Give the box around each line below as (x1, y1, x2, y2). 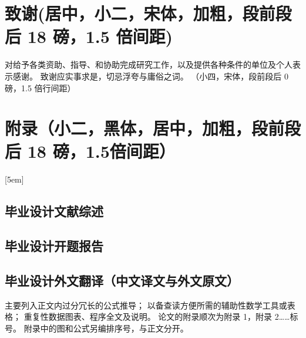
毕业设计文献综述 (5, 202, 103, 220)
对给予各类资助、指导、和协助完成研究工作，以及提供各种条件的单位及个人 (5, 58, 292, 71)
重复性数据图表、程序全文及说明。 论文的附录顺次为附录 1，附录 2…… (23, 310, 290, 323)
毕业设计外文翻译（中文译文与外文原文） (5, 271, 239, 289)
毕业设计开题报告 (5, 237, 103, 255)
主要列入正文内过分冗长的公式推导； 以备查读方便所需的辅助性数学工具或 (5, 299, 287, 311)
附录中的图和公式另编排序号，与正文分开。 (23, 322, 189, 334)
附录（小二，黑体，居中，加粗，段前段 (5, 116, 301, 140)
